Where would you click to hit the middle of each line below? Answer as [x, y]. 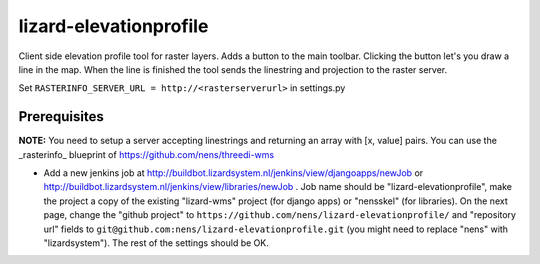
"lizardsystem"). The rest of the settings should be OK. [156, 242]
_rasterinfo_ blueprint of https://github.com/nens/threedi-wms [146, 154]
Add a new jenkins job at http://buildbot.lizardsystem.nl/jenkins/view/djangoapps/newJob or [233, 173]
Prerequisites [61, 116]
